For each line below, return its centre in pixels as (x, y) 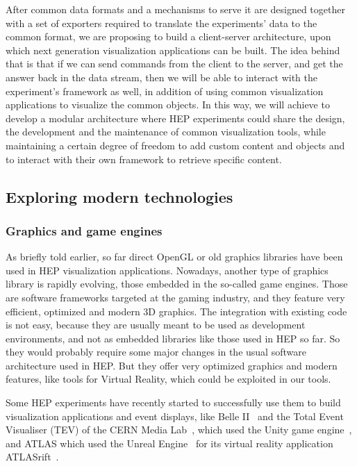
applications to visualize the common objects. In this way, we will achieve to (168, 105)
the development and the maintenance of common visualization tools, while (166, 132)
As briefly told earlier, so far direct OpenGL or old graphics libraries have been (174, 257)
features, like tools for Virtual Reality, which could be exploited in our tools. (168, 379)
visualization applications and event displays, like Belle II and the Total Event (175, 416)
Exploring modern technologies (119, 196)
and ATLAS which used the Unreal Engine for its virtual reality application (169, 443)
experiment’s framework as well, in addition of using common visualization (165, 91)
